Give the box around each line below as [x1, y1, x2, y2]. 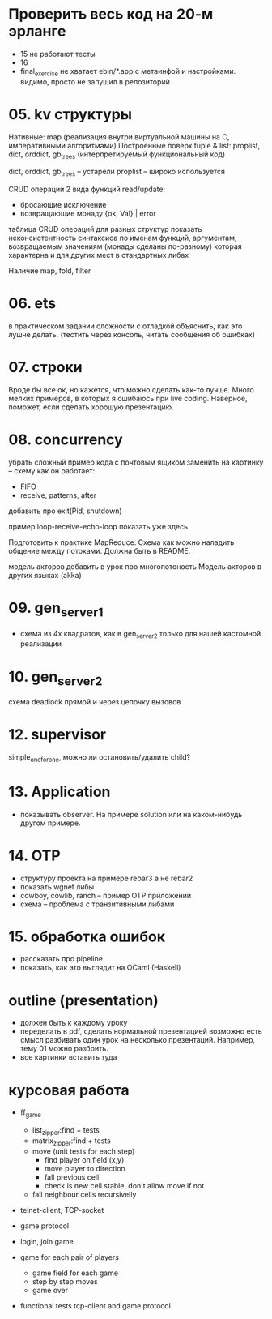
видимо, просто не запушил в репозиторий [19, 76, 170, 86]
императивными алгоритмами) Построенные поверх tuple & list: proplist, [8, 140, 261, 150]
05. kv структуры [8, 105, 132, 123]
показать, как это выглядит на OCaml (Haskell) [19, 962, 181, 973]
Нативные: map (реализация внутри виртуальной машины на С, [8, 131, 230, 142]
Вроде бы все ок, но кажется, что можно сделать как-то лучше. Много [8, 385, 255, 395]
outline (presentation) [8, 991, 159, 1009]
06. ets [8, 294, 57, 313]
